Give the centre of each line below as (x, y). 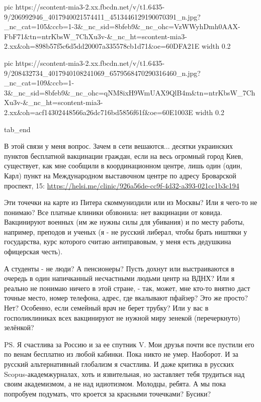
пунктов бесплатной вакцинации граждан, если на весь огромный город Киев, (124, 156)
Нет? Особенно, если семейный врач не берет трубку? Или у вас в (106, 308)
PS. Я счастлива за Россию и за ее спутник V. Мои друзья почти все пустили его (129, 344)
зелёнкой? (19, 327)
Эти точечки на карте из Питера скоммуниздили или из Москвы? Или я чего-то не (131, 202)
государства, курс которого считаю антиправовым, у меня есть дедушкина (118, 241)
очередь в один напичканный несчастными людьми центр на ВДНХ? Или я (119, 278)
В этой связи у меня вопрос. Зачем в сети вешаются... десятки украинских (119, 146)
